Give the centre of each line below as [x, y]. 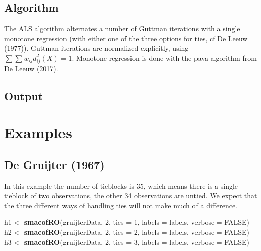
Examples [38, 133]
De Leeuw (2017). [31, 68]
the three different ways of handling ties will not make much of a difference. [121, 205]
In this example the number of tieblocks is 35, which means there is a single [121, 185]
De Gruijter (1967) [54, 164]
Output [24, 95]
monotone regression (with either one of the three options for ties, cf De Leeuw [126, 38]
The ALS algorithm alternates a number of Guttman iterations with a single [122, 28]
